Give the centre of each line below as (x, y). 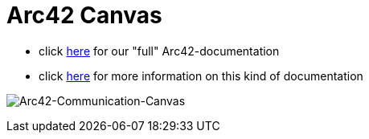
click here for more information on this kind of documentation (201, 76)
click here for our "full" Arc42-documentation (159, 51)
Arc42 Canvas (84, 15)
